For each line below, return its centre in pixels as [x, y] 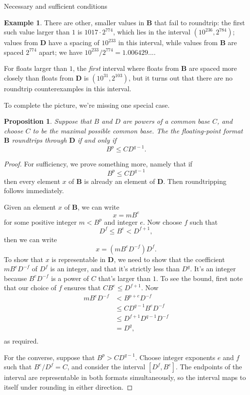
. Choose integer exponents [175, 357]
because [16, 278]
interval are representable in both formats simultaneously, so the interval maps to [125, 377]
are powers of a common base [167, 121]
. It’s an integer [213, 269]
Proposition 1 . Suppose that [48, 121]
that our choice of [30, 288]
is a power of [70, 278]
